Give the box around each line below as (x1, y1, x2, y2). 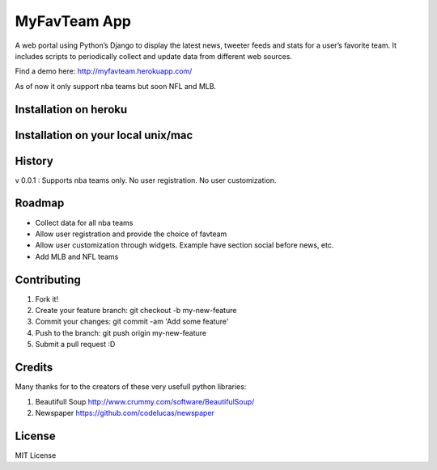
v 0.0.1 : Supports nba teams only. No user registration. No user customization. (15, 175, 277, 185)
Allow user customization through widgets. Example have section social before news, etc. (35, 240, 334, 250)
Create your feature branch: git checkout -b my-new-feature (35, 306, 237, 315)
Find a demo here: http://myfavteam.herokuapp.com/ (15, 66, 193, 76)
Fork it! (35, 294, 59, 303)
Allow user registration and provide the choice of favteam (35, 229, 227, 239)
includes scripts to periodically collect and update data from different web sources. (15, 51, 293, 61)
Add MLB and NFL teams (35, 252, 119, 261)
